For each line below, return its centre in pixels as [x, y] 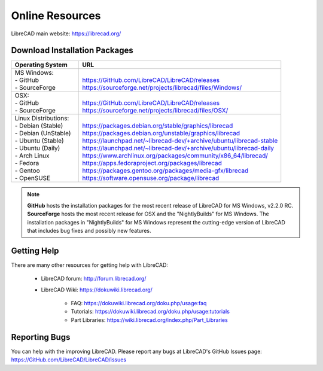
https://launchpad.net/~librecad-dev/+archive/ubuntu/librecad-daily [178, 148]
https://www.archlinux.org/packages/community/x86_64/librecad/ [175, 156]
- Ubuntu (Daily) [37, 148]
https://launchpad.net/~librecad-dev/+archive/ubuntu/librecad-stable [180, 141]
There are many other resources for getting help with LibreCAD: [90, 265]
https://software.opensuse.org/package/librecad [151, 178]
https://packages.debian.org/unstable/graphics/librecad [161, 133]
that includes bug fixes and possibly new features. [89, 231]
